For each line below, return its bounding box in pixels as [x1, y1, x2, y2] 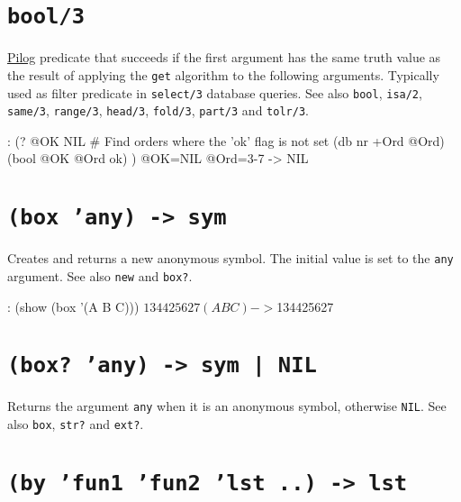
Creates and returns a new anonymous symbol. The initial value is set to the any [7, 249, 454, 268]
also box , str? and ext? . [7, 415, 144, 434]
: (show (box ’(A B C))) [7, 297, 140, 315]
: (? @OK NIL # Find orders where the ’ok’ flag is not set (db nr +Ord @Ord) [7, 131, 445, 150]
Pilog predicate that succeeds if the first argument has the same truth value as [7, 48, 441, 67]
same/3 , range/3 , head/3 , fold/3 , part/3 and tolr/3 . [7, 101, 309, 120]
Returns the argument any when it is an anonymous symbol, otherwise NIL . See [7, 397, 447, 415]
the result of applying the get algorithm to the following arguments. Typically [7, 65, 439, 84]
